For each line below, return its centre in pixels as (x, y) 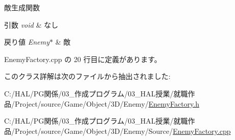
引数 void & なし (31, 24)
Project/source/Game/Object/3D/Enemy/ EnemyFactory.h (107, 103)
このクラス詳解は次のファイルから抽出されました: (87, 76)
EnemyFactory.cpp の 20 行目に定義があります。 (83, 59)
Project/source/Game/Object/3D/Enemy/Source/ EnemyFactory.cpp (123, 131)
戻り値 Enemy (27, 42)
